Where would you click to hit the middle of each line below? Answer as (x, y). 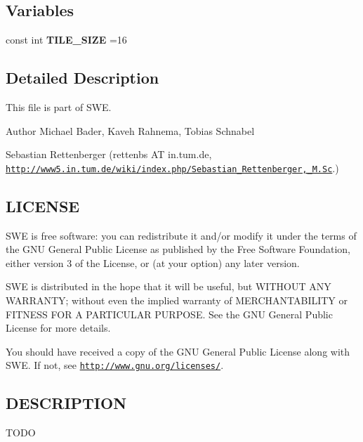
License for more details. (58, 328)
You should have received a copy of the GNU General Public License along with (178, 351)
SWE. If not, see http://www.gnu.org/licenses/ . (115, 365)
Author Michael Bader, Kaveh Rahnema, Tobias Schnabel (130, 130)
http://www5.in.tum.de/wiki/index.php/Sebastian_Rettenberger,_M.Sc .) (172, 168)
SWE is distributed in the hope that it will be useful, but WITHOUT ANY (169, 286)
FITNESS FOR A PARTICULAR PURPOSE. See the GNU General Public (169, 314)
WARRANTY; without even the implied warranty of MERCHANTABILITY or (177, 300)
